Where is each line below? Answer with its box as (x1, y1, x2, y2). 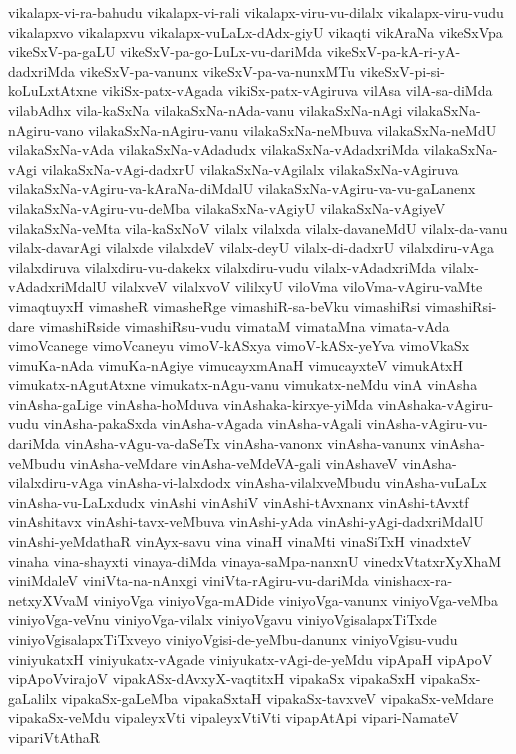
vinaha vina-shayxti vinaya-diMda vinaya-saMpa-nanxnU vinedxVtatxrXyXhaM (8, 550, 502, 571)
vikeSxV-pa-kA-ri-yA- (326, 41, 461, 62)
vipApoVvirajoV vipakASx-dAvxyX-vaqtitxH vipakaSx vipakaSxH (8, 668, 416, 689)
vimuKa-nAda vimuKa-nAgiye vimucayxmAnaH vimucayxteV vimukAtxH (8, 354, 464, 375)
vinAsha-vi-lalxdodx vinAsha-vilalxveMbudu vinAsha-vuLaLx (107, 472, 487, 493)
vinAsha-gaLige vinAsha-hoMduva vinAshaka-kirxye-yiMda (8, 393, 373, 414)
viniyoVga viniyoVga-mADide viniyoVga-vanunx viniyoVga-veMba (93, 589, 498, 610)
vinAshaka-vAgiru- (377, 393, 494, 414)
